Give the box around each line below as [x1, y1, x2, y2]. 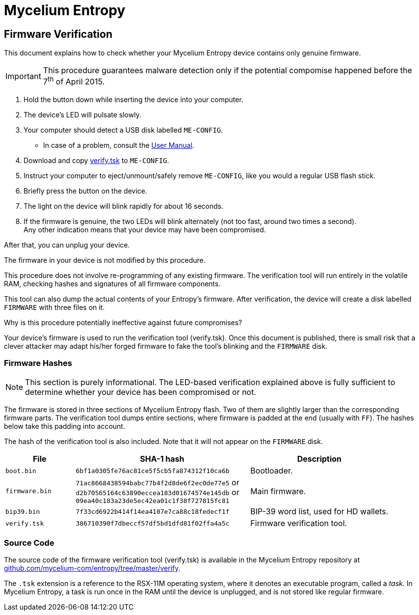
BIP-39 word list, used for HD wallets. [250, 506, 389, 517]
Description [297, 454, 342, 464]
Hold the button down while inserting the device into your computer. [24, 95, 243, 104]
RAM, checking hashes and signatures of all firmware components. [4, 279, 221, 288]
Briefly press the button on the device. [24, 186, 147, 195]
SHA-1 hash [140, 454, 184, 464]
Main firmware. [250, 486, 306, 496]
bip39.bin [5, 507, 40, 515]
